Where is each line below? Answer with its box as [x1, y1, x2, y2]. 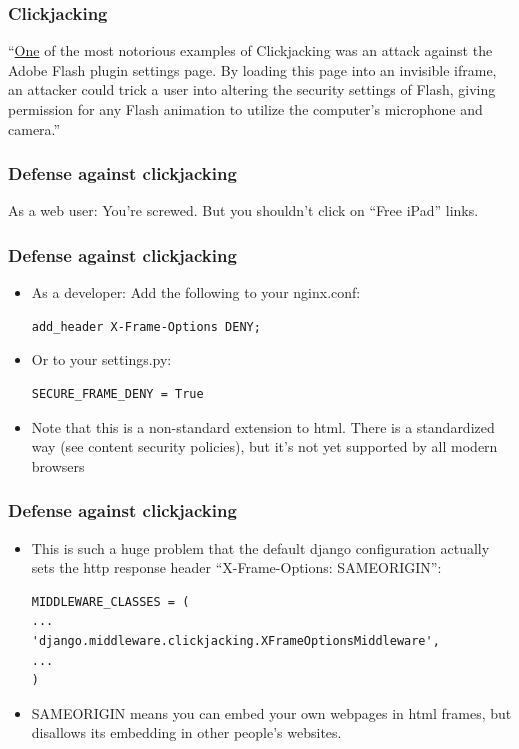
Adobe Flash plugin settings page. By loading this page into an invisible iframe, [8, 59, 497, 80]
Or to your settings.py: [31, 349, 172, 370]
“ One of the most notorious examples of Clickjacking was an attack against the [8, 40, 493, 61]
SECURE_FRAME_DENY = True [31, 387, 204, 401]
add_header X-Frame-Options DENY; [31, 319, 261, 334]
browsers [31, 455, 85, 476]
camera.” [8, 118, 61, 139]
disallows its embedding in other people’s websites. [31, 722, 342, 743]
